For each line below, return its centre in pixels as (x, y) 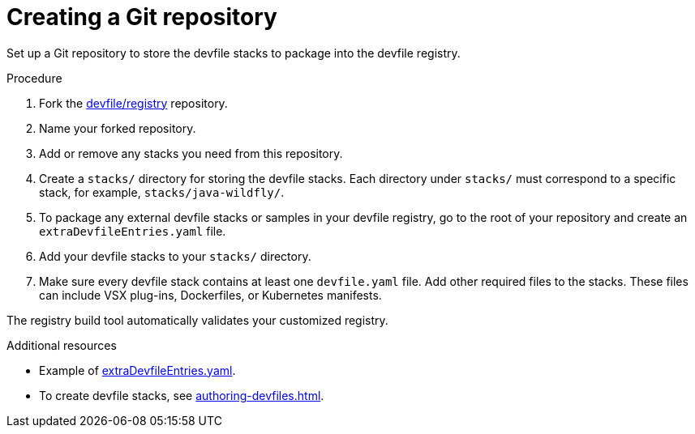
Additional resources (62, 345)
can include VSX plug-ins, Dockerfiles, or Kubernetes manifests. (210, 295)
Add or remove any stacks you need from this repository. (191, 153)
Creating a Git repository (142, 17)
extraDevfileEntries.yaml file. (133, 231)
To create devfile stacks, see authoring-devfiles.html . (182, 395)
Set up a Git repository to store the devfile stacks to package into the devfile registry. (234, 53)
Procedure (34, 78)
